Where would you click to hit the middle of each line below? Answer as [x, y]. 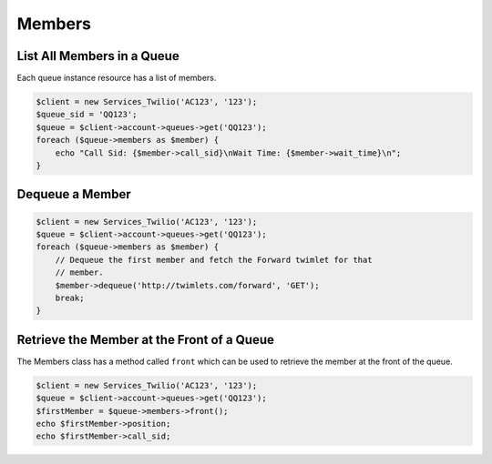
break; [70, 298]
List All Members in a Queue [98, 56]
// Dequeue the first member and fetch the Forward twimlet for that [214, 260]
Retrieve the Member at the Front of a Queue [146, 340]
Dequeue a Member [74, 194]
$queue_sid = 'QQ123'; [87, 115]
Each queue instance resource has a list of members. [117, 78]
